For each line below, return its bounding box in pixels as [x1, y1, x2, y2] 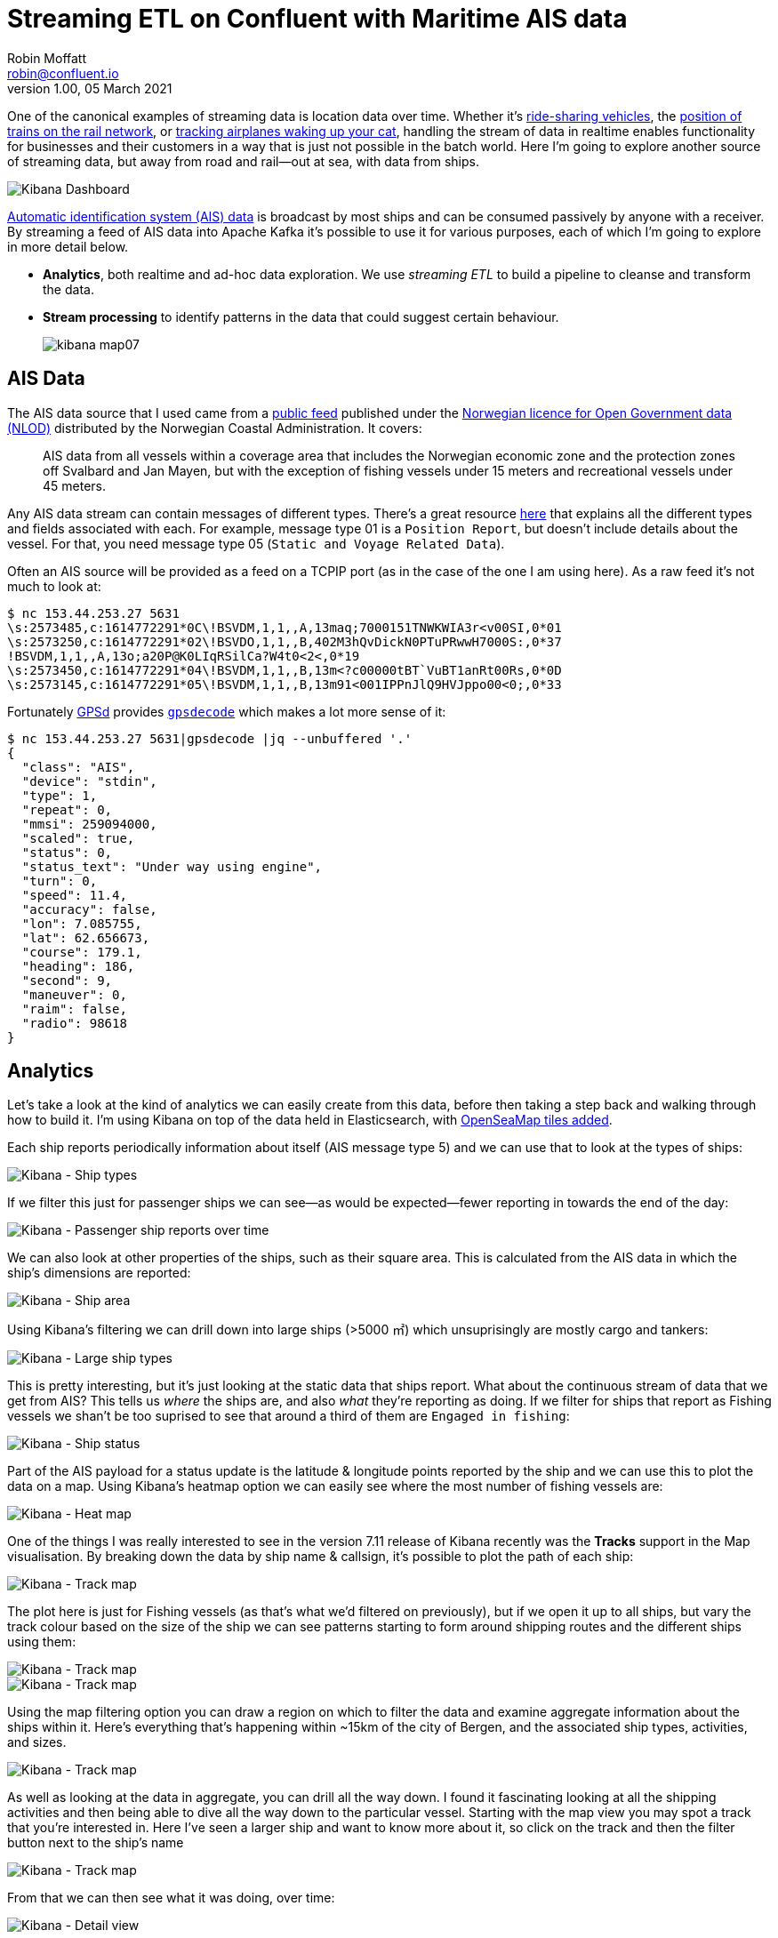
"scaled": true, [21, 830, 135, 845]
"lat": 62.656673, [21, 930, 150, 945]
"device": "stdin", [21, 773, 157, 789]
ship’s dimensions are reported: [7, 1265, 191, 1281]
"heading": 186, [21, 958, 135, 973]
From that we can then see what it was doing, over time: [7, 1890, 335, 1906]
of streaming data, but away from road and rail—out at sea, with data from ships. [7, 153, 479, 169]
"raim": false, [21, 1001, 127, 1016]
